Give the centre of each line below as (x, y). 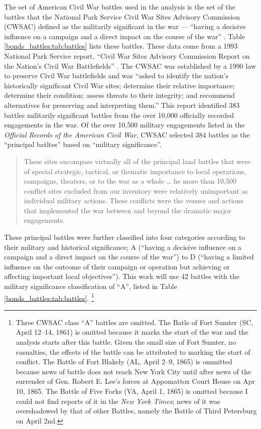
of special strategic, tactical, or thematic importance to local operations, (135, 171)
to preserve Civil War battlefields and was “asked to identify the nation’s (116, 76)
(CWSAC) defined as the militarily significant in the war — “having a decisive (125, 26)
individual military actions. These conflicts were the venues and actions (134, 200)
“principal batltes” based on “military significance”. (83, 144)
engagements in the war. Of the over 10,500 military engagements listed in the (124, 125)
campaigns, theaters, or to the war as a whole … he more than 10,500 (130, 181)
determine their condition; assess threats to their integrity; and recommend (119, 95)
